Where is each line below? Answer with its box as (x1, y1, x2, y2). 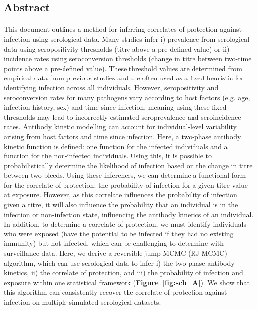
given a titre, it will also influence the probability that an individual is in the (4, 199, 238, 210)
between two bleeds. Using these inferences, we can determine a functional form (4, 170, 246, 180)
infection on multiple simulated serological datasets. (4, 297, 161, 307)
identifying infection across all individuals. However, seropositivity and (4, 82, 219, 92)
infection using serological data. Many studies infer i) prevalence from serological (4, 33, 250, 44)
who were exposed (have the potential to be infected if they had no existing (4, 228, 234, 238)
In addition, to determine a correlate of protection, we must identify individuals (4, 219, 247, 229)
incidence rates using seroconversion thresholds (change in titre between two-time (4, 53, 252, 64)
